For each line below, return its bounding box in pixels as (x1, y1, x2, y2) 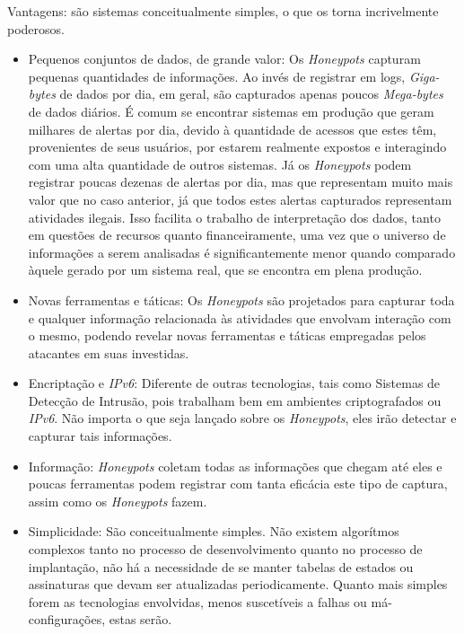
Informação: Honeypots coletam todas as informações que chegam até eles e (28, 456, 442, 475)
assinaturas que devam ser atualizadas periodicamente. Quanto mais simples (28, 575, 448, 594)
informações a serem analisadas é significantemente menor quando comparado (28, 242, 456, 261)
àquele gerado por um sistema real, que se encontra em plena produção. (28, 260, 423, 279)
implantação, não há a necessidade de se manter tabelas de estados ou (28, 557, 414, 576)
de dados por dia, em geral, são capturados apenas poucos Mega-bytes (59, 84, 443, 103)
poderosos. (7, 19, 65, 38)
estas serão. (109, 610, 172, 629)
